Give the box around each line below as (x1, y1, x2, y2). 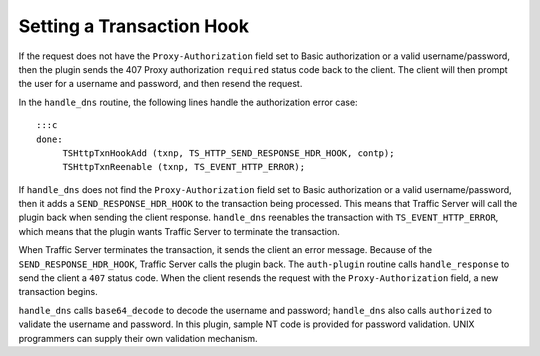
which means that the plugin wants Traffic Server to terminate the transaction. (18, 225, 340, 237)
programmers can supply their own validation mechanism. (18, 332, 259, 344)
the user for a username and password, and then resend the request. (18, 78, 303, 90)
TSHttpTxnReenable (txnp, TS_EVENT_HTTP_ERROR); (62, 161, 305, 173)
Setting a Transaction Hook (18, 15, 250, 37)
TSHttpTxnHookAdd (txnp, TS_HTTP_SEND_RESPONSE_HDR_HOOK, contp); (62, 147, 395, 159)
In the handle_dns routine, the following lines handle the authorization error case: (18, 96, 359, 108)
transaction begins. (18, 286, 99, 298)
